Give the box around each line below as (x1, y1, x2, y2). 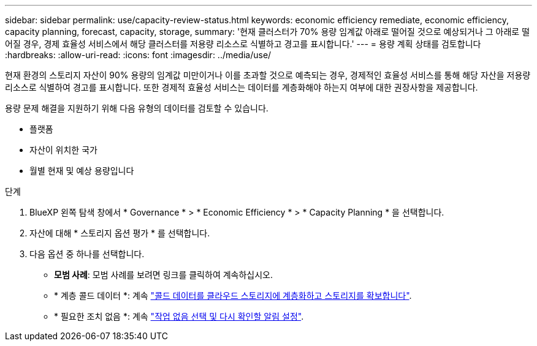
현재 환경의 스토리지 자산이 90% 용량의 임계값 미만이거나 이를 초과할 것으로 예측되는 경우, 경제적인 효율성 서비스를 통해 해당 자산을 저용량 (5, 70, 531, 80)
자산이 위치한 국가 (29, 145, 97, 155)
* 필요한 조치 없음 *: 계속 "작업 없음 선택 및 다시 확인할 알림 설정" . (54, 311, 304, 322)
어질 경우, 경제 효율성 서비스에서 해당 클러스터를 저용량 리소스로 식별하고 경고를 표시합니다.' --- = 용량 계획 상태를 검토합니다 (5, 39, 481, 49)
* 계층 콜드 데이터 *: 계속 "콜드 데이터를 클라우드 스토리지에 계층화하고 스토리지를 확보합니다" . (54, 290, 412, 301)
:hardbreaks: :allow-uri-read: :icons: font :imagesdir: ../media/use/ (5, 50, 272, 60)
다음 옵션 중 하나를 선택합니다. (29, 249, 145, 259)
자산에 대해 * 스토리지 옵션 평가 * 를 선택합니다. (29, 228, 210, 238)
